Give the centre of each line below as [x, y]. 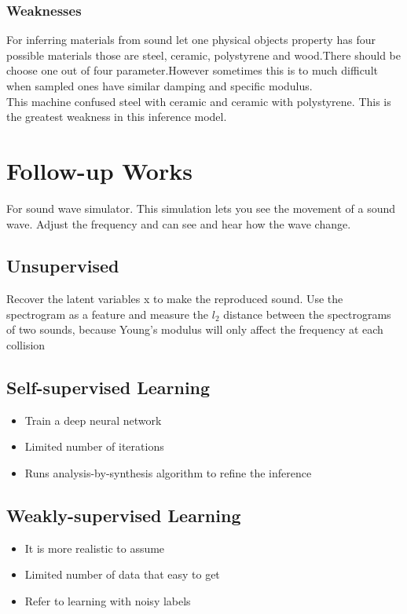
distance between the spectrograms [307, 314]
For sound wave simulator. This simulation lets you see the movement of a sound [201, 208]
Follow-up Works [99, 170]
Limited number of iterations [94, 446]
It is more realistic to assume [95, 548]
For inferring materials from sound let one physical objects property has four [191, 40]
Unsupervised [63, 266]
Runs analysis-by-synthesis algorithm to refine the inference [168, 473]
